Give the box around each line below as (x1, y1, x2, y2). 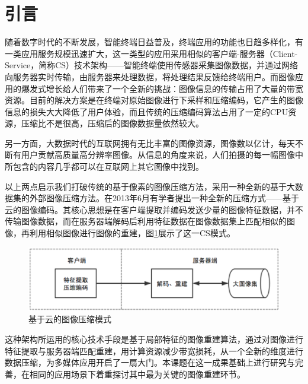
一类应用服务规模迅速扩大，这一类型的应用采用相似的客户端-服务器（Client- (5, 47, 298, 59)
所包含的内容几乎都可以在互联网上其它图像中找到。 (5, 160, 204, 173)
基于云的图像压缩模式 (28, 313, 111, 325)
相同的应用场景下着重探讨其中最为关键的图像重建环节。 (29, 367, 245, 380)
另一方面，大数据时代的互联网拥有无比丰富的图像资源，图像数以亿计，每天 (5, 137, 295, 149)
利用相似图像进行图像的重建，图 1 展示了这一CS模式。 (29, 227, 235, 239)
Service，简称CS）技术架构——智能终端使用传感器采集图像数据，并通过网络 (5, 59, 299, 71)
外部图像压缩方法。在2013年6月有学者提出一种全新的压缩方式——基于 (29, 192, 299, 204)
